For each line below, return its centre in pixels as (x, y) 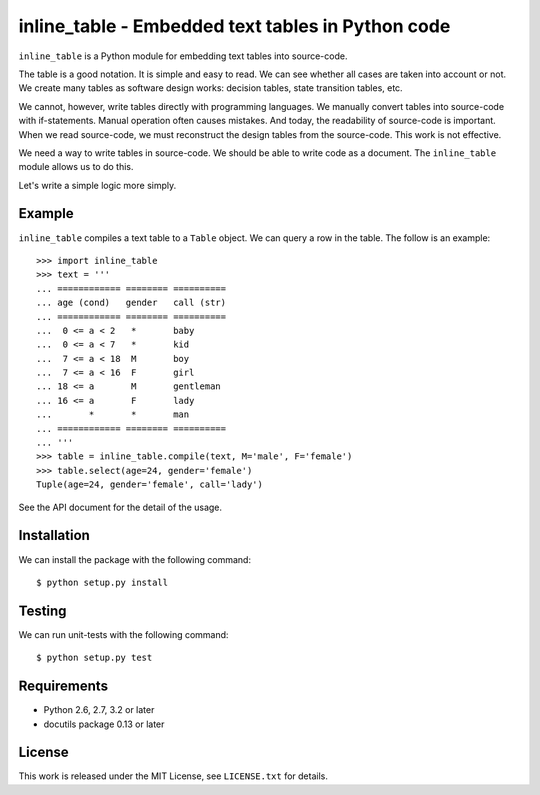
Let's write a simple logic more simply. (97, 185)
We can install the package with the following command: (135, 559)
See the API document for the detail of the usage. (120, 507)
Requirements (63, 686)
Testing (42, 610)
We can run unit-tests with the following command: (123, 634)
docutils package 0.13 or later (104, 724)
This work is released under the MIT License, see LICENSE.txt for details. (173, 776)
